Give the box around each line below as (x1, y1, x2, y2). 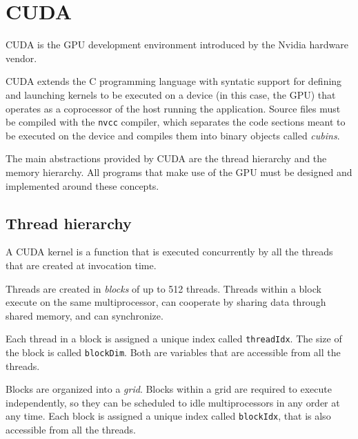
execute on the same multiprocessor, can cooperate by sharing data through (6, 295, 326, 309)
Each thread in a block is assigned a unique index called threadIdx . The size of (6, 331, 342, 346)
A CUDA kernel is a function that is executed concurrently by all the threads (6, 244, 333, 259)
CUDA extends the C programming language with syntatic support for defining (6, 74, 342, 88)
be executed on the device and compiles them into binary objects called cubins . (6, 128, 340, 142)
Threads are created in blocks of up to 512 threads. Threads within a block (6, 281, 321, 295)
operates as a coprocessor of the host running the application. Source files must (6, 101, 341, 115)
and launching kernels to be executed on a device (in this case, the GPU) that (6, 87, 336, 101)
